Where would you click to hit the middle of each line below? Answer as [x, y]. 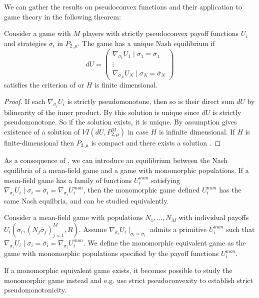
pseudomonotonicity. [35, 290]
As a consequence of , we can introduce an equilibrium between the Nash [116, 160]
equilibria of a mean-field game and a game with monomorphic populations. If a [126, 170]
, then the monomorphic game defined [141, 190]
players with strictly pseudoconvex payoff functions [160, 33]
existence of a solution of [42, 132]
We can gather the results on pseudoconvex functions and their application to [123, 6]
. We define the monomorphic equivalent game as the [164, 242]
